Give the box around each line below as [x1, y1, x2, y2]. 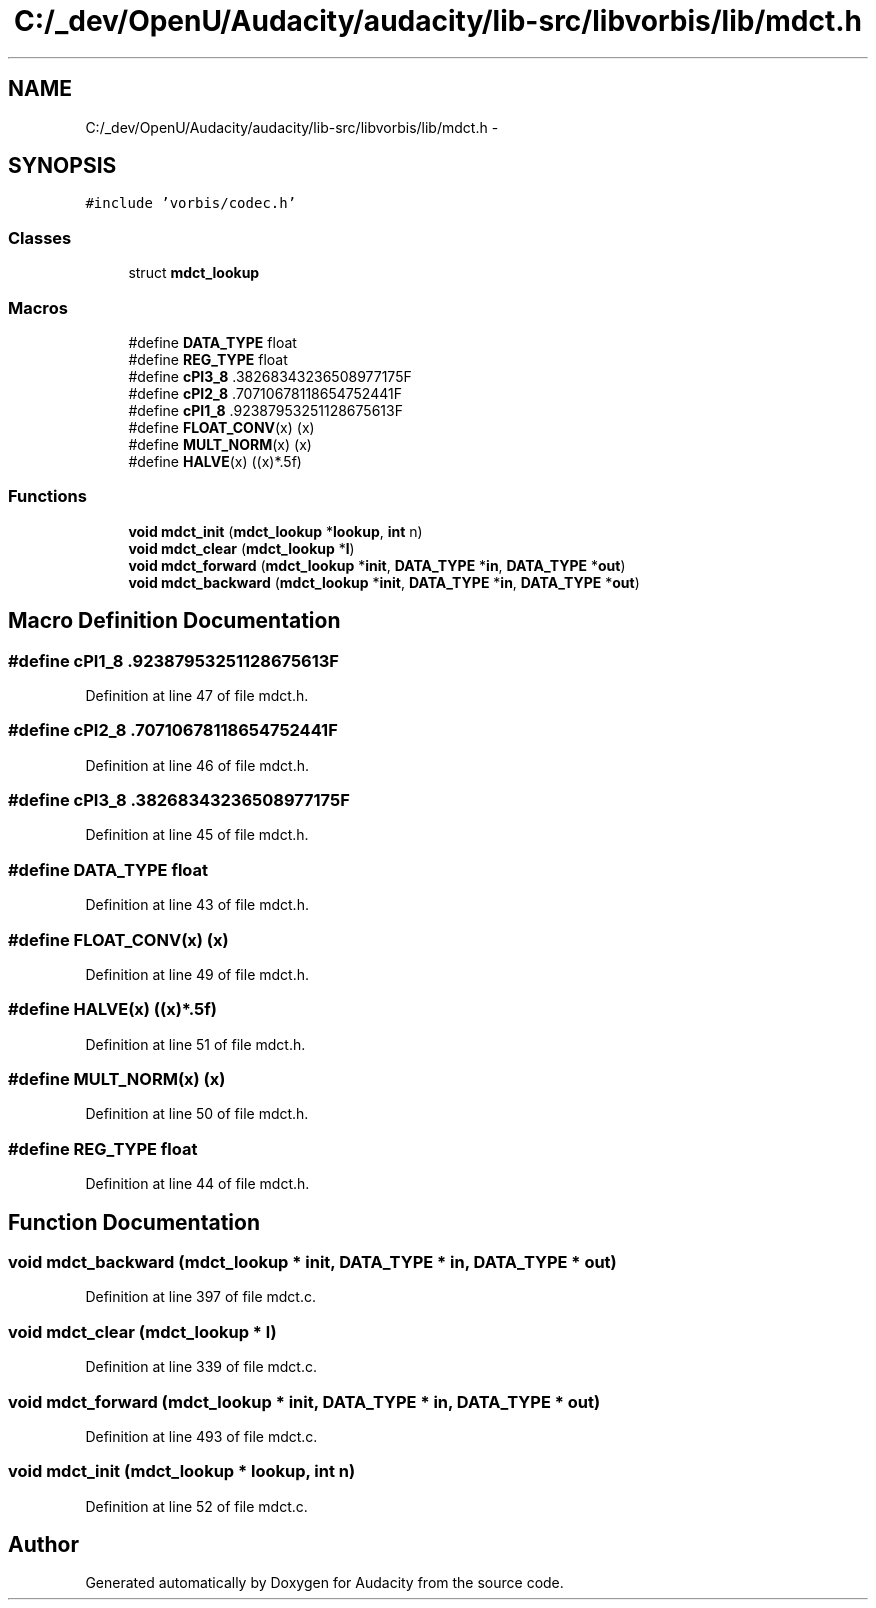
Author [8, 1532, 79, 1558]
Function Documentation [8, 1209, 260, 1235]
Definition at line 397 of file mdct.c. [85, 1288, 316, 1306]
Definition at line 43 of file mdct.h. [85, 896, 309, 914]
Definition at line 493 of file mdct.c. [85, 1427, 318, 1445]
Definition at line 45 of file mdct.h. [85, 826, 309, 844]
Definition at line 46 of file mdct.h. [85, 756, 309, 774]
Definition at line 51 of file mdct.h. [85, 1035, 306, 1053]
